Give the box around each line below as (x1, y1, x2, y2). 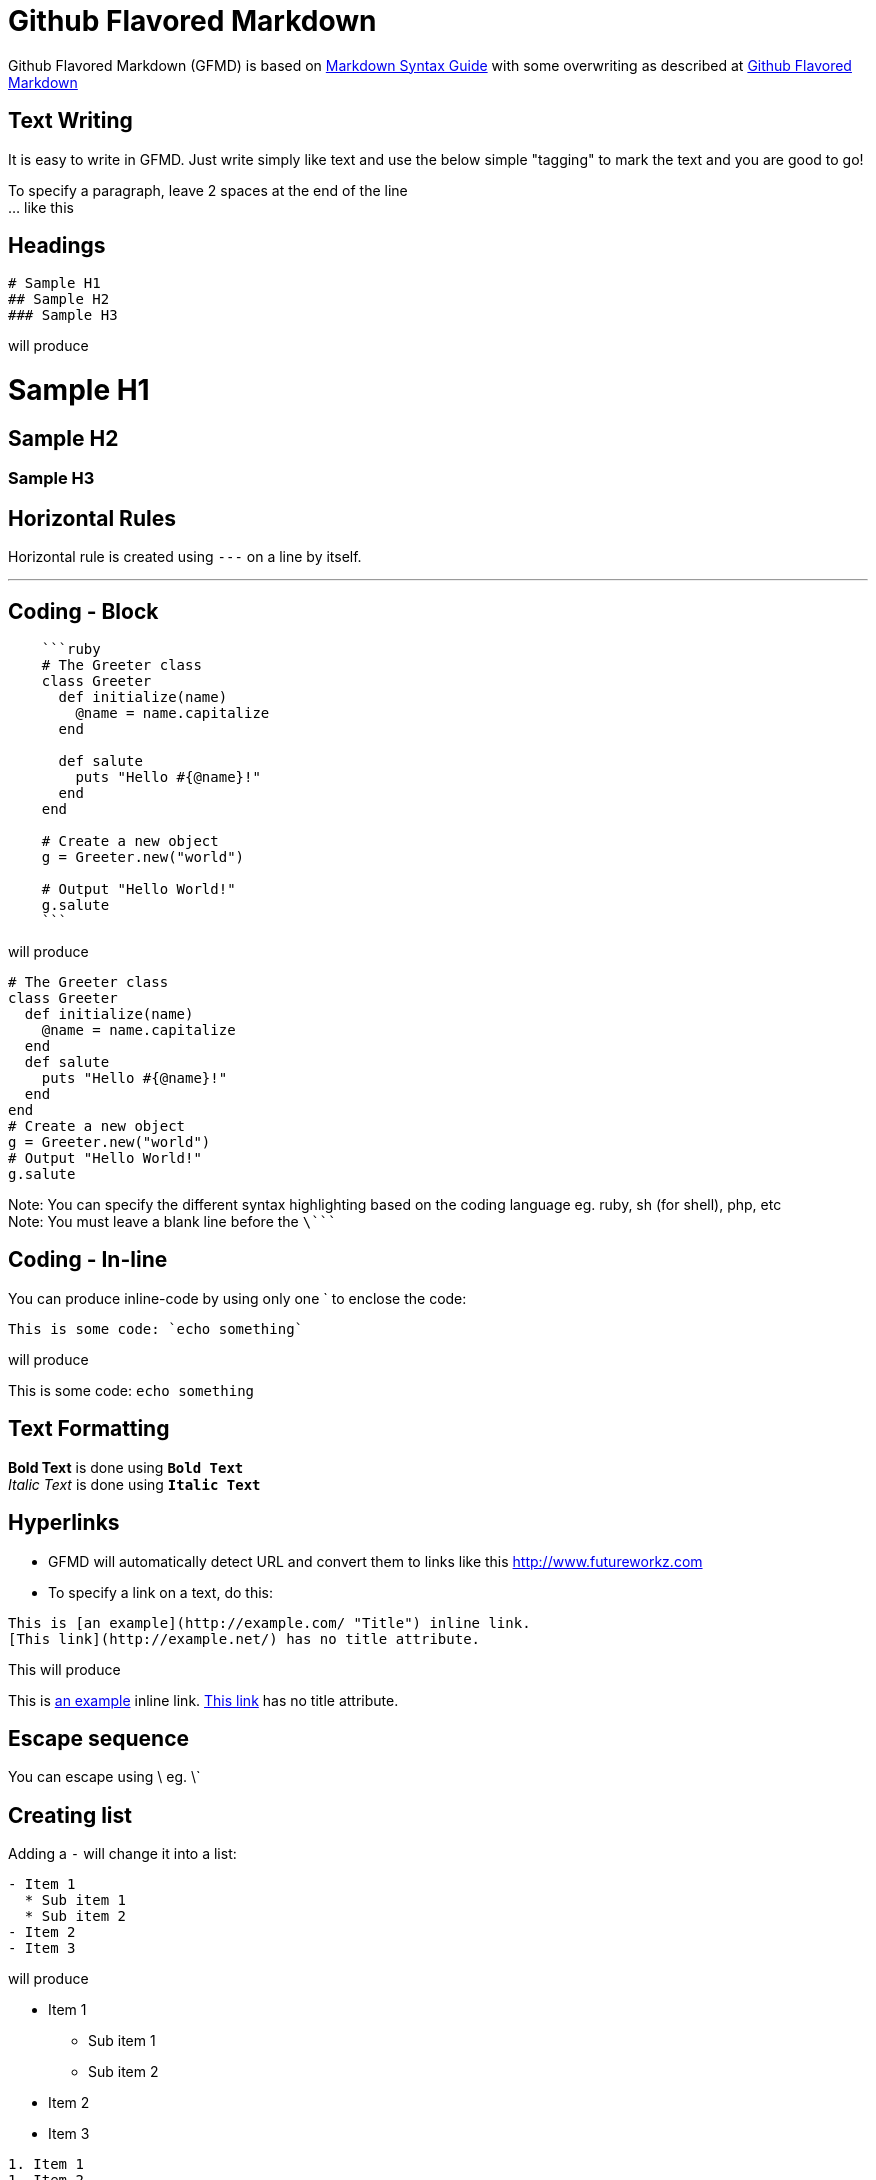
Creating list (8, 1802, 133, 1828)
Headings (8, 233, 106, 259)
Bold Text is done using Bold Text (8, 1458, 244, 1476)
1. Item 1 (8, 2156, 84, 2173)
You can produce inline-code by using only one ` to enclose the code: (8, 1289, 467, 1307)
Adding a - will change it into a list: (8, 1845, 237, 1863)
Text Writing (8, 108, 133, 134)
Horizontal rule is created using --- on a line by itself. (8, 548, 362, 566)
